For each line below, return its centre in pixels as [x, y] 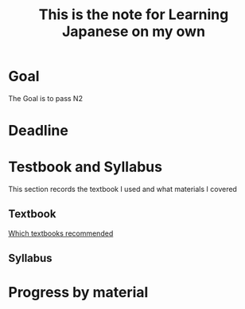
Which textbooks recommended [61, 233]
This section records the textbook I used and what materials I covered [122, 190]
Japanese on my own [134, 31]
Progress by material [78, 293]
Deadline [39, 131]
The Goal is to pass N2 [46, 98]
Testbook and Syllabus [86, 167]
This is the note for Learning [134, 15]
